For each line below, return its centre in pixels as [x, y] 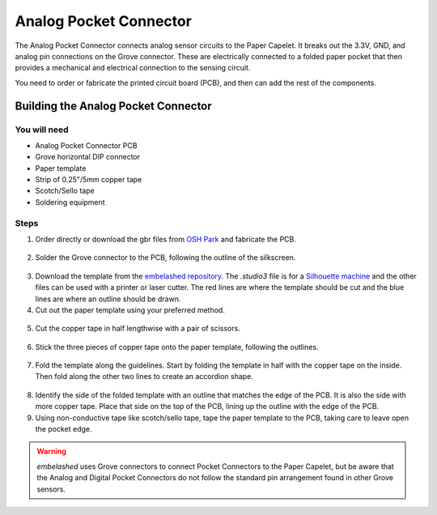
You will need [42, 130]
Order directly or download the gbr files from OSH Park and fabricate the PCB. [166, 239]
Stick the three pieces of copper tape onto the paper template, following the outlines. [177, 347]
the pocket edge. [64, 429]
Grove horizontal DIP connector [88, 157]
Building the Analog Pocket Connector [113, 106]
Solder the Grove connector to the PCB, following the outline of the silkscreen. [165, 257]
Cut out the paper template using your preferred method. [130, 310]
